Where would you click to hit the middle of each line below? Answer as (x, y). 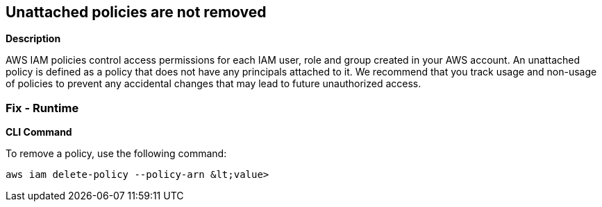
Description (33, 39)
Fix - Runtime (42, 108)
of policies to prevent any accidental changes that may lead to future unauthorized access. (214, 84)
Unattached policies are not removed (136, 12)
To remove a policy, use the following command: (116, 154)
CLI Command (39, 132)
